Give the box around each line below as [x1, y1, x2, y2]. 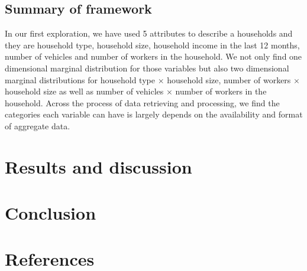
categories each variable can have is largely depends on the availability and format [5, 108, 303, 120]
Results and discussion [5, 154, 192, 178]
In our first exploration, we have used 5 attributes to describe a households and [5, 27, 293, 40]
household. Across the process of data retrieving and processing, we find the [5, 96, 280, 109]
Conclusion [5, 201, 96, 225]
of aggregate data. [5, 119, 70, 132]
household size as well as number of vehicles [5, 85, 164, 97]
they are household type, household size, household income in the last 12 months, [5, 38, 300, 51]
